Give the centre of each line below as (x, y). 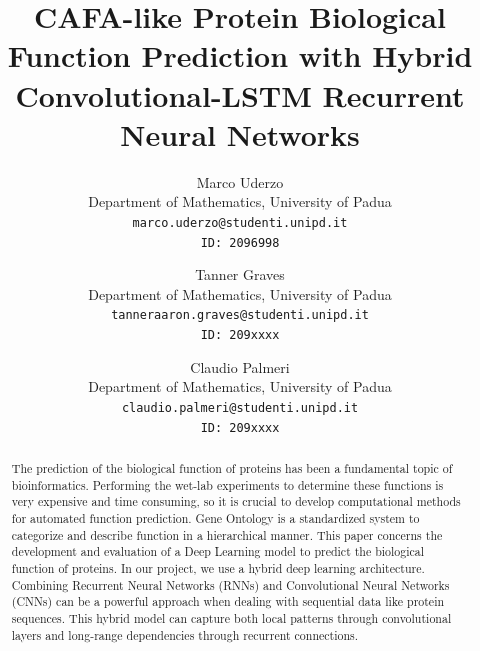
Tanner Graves (240, 274)
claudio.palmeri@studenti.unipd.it (240, 407)
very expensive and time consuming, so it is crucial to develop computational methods (236, 501)
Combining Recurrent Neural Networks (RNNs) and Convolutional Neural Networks (230, 584)
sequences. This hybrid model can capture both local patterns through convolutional (231, 617)
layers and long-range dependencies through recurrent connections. (185, 634)
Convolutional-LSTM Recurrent (240, 94)
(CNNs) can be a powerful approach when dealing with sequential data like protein (228, 601)
